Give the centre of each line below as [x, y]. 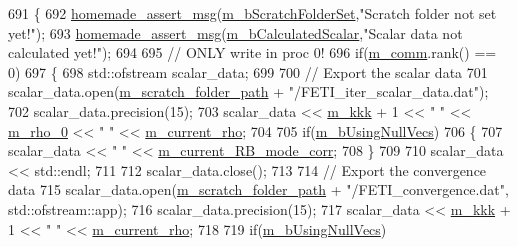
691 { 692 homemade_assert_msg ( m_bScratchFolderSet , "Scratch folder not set [252, 13]
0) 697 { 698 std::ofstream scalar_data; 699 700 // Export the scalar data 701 [248, 71]
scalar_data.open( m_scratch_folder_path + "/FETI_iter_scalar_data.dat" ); [248, 91]
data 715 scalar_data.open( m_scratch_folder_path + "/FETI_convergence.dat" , [258, 189]
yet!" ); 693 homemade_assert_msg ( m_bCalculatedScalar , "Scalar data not [235, 32]
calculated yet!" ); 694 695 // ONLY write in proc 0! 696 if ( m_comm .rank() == [252, 52]
